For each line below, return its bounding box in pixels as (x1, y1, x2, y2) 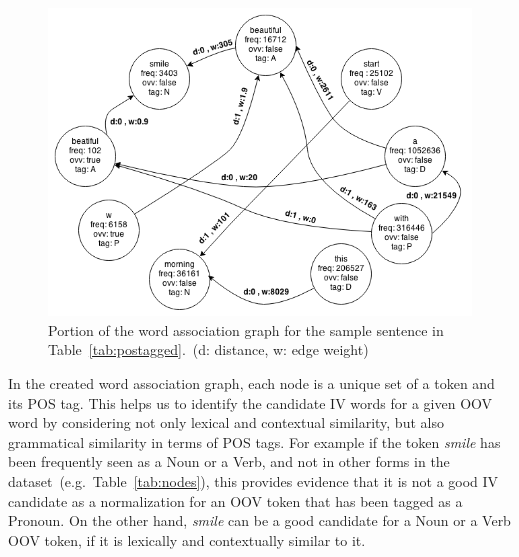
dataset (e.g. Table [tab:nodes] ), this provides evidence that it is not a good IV (8, 470, 499, 491)
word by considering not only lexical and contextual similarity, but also (8, 412, 444, 433)
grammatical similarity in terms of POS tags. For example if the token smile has (8, 431, 501, 452)
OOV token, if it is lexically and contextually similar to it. (8, 529, 366, 550)
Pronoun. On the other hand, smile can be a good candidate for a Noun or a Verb (8, 510, 511, 531)
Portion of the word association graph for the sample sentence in (48, 319, 444, 340)
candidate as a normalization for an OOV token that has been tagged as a (8, 490, 463, 511)
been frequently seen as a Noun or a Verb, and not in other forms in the (8, 451, 450, 472)
